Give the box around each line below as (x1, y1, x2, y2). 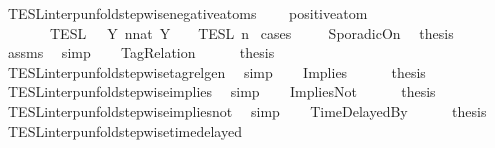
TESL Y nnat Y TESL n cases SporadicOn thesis (49, 22, 454, 43)
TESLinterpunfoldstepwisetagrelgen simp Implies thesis (7, 61, 426, 82)
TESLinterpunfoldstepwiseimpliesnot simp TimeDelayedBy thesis (7, 100, 487, 121)
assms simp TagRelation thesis (7, 42, 275, 63)
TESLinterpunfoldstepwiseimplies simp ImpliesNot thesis (7, 81, 436, 102)
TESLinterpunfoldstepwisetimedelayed (7, 120, 242, 141)
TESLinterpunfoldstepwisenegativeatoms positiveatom (7, 3, 368, 23)
